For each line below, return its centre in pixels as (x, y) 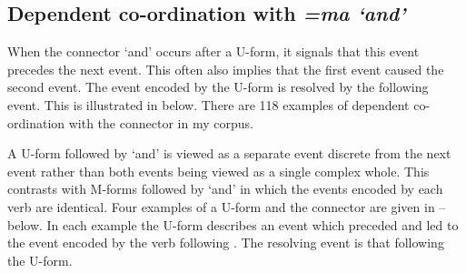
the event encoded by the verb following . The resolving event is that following (226, 243)
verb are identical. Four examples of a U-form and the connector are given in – (227, 206)
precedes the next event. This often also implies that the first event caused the (226, 69)
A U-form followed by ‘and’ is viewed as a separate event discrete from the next (229, 153)
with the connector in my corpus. (161, 122)
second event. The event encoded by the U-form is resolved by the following (218, 87)
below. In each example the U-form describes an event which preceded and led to (233, 224)
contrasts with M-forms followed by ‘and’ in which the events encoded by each (225, 189)
